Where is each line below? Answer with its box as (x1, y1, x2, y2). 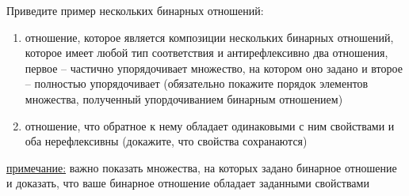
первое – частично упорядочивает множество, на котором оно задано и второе (25, 59, 403, 76)
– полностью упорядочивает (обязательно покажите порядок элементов (25, 75, 369, 92)
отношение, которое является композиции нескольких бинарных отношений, (25, 28, 394, 45)
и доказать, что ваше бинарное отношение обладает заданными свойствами (6, 175, 369, 191)
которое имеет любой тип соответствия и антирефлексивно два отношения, (25, 44, 388, 61)
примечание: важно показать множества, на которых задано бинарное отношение (6, 159, 397, 175)
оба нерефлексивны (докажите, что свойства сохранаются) (25, 133, 308, 149)
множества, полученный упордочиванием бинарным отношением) (25, 90, 343, 107)
